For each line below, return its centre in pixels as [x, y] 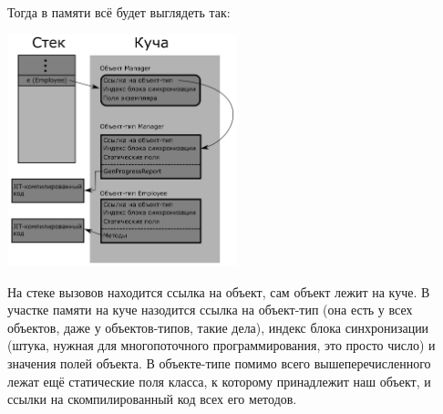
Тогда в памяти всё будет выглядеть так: [119, 12]
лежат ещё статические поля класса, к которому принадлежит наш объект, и [219, 381]
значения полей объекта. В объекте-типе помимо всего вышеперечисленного [219, 363]
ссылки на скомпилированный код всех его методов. [152, 399]
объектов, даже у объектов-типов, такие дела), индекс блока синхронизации [218, 327]
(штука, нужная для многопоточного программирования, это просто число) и [221, 345]
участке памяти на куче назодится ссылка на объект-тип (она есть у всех [210, 310]
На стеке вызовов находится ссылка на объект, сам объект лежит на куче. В [219, 291]
